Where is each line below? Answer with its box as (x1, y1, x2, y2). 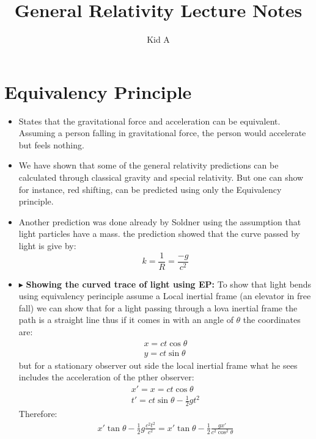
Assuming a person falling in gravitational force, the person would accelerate (18, 126, 306, 139)
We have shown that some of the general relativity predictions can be (18, 159, 279, 172)
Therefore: (18, 407, 57, 420)
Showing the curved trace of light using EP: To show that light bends (26, 277, 312, 290)
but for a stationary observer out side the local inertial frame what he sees (18, 358, 298, 371)
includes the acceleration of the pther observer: (18, 371, 194, 383)
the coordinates (243, 313, 301, 326)
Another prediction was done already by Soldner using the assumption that (18, 215, 301, 228)
